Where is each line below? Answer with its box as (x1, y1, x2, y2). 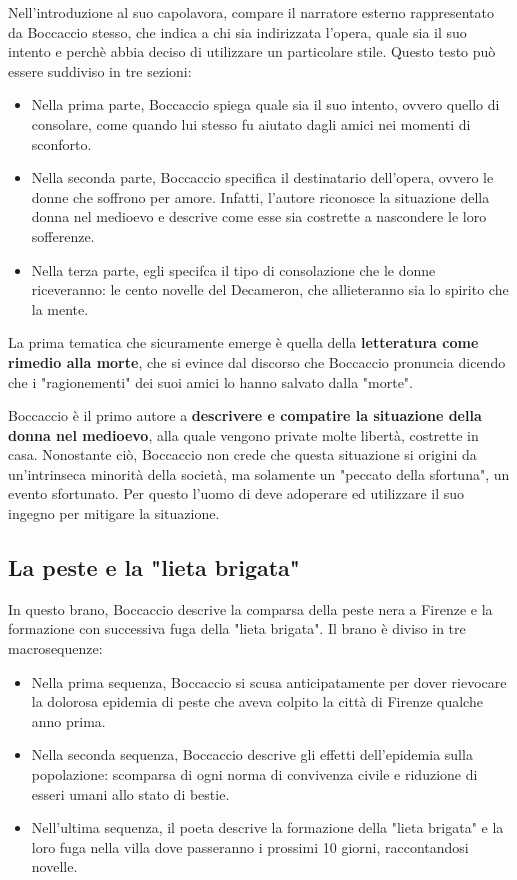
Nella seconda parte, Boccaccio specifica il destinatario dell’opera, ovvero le (31, 167, 494, 188)
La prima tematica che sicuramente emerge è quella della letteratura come (8, 332, 479, 353)
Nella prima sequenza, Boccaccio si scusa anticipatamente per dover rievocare (31, 671, 507, 692)
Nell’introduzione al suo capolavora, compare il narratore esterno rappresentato (8, 2, 494, 22)
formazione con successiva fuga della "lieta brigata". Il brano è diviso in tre (8, 618, 466, 639)
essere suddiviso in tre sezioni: (8, 60, 192, 81)
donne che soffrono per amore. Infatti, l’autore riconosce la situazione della (31, 186, 490, 207)
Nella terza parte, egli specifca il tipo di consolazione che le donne (31, 259, 436, 280)
